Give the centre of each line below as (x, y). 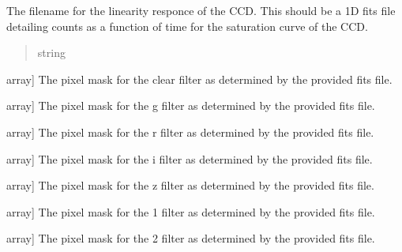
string (51, 53)
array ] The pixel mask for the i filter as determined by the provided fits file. (190, 158)
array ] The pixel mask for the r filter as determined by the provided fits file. (190, 132)
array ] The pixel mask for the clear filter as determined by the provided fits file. (199, 79)
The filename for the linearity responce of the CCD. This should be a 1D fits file (201, 10)
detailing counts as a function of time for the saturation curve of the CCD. (187, 26)
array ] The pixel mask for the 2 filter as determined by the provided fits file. (191, 238)
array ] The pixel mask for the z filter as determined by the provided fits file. (190, 185)
